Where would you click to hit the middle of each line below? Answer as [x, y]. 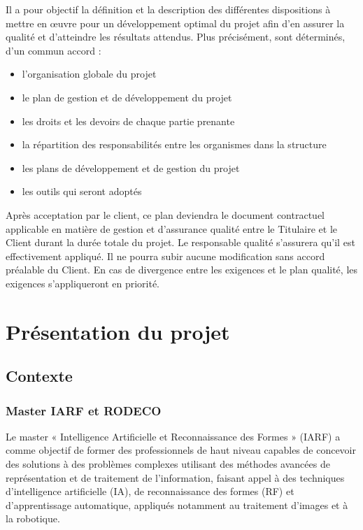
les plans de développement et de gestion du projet [131, 167]
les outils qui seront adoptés [82, 191]
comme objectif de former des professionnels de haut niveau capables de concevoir [181, 450]
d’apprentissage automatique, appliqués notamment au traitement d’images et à [177, 504]
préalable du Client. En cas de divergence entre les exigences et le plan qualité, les [182, 270]
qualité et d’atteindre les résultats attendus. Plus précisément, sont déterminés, [176, 37]
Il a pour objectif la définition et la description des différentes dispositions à [168, 9]
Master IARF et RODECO [84, 410]
